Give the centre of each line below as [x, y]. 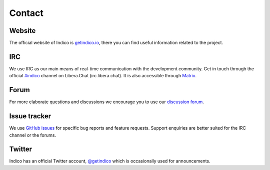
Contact [26, 13]
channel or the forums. [33, 135]
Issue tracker [30, 116]
